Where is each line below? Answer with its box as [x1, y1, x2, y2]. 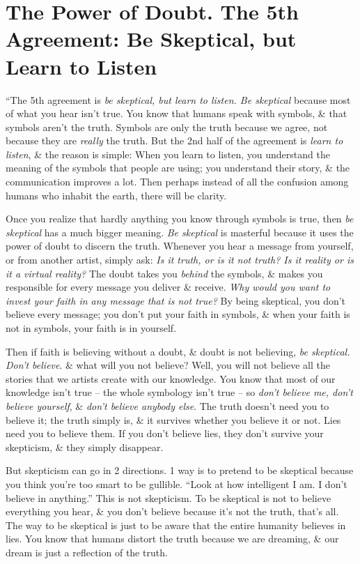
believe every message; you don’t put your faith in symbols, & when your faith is [6, 307, 350, 321]
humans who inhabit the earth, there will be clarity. [6, 188, 227, 202]
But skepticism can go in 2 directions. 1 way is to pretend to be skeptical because [6, 463, 354, 478]
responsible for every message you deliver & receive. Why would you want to [6, 280, 331, 294]
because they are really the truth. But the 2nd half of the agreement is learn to [6, 133, 343, 148]
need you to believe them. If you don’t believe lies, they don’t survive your [6, 426, 324, 441]
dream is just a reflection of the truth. [6, 544, 168, 559]
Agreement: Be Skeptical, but [6, 24, 297, 53]
